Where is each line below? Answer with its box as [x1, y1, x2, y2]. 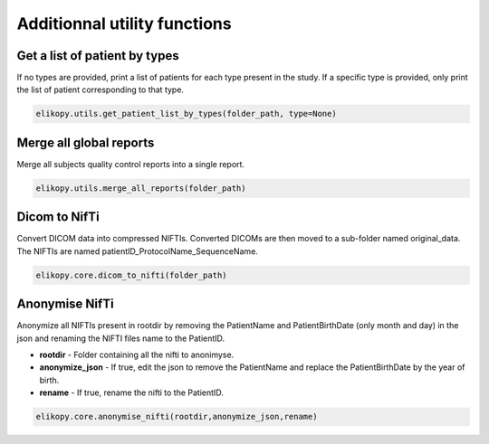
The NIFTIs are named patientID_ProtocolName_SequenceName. [16, 245, 258, 257]
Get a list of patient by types [16, 48, 180, 63]
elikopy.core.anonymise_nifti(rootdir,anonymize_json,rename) [35, 411, 318, 422]
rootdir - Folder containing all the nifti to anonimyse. [39, 349, 235, 361]
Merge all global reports [16, 135, 155, 150]
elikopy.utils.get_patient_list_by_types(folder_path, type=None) [35, 109, 337, 119]
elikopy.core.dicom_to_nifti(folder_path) [35, 269, 227, 280]
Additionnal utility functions [16, 14, 232, 33]
